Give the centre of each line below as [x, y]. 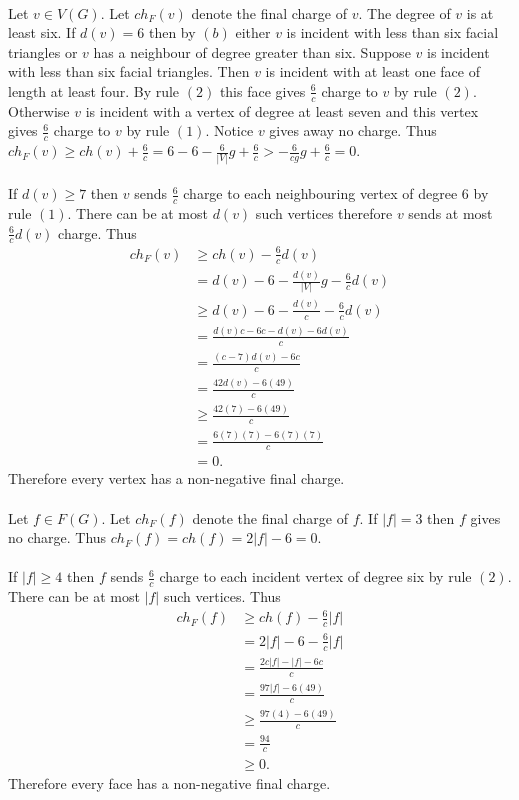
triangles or [43, 51]
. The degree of [404, 12]
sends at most [450, 212]
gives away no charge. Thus [353, 130]
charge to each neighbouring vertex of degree [320, 193]
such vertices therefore [324, 212]
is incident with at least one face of [372, 71]
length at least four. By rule [94, 90]
